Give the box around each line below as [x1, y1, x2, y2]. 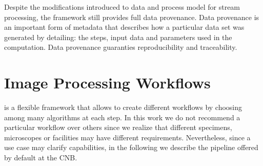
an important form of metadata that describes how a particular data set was [4, 22, 245, 32]
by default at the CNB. [4, 152, 77, 163]
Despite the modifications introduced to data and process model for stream [4, 2, 240, 12]
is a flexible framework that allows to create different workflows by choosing [4, 102, 242, 113]
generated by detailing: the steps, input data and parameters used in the [4, 31, 232, 42]
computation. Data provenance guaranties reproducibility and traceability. [4, 42, 237, 52]
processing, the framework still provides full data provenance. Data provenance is [4, 11, 259, 22]
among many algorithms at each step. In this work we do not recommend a [4, 112, 240, 122]
